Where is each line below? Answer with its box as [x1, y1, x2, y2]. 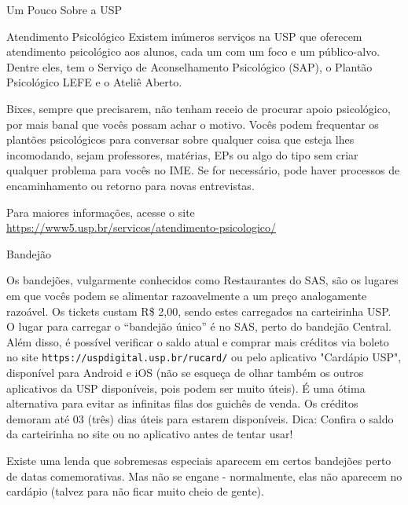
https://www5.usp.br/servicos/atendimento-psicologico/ [6, 219, 277, 236]
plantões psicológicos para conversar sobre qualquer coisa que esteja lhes [6, 131, 355, 148]
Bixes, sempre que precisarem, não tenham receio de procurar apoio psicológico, [6, 100, 391, 116]
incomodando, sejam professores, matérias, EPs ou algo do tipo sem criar [6, 146, 358, 163]
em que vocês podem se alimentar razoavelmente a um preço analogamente [6, 287, 367, 303]
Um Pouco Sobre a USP [6, 2, 123, 17]
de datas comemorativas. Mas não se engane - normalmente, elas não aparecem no [6, 467, 402, 484]
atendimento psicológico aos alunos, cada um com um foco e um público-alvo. [6, 43, 380, 60]
